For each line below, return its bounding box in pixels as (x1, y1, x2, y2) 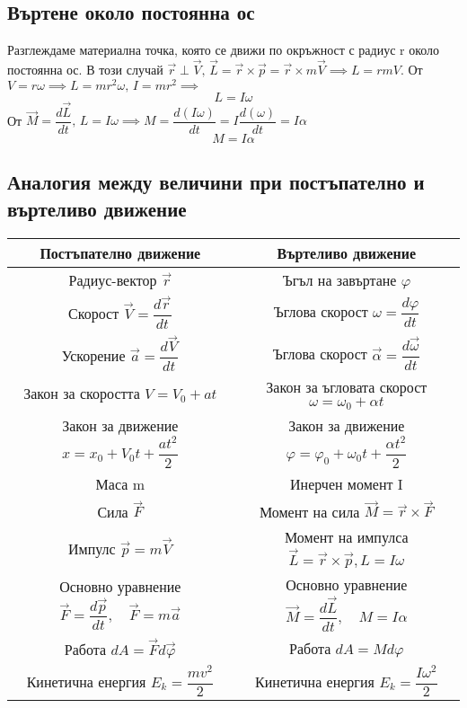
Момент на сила (259, 500, 360, 522)
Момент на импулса (285, 527, 409, 548)
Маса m (95, 473, 145, 494)
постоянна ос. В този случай (7, 60, 163, 79)
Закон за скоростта (23, 383, 140, 404)
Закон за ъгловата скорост (266, 376, 427, 398)
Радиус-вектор (68, 269, 157, 290)
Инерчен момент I (290, 473, 403, 494)
